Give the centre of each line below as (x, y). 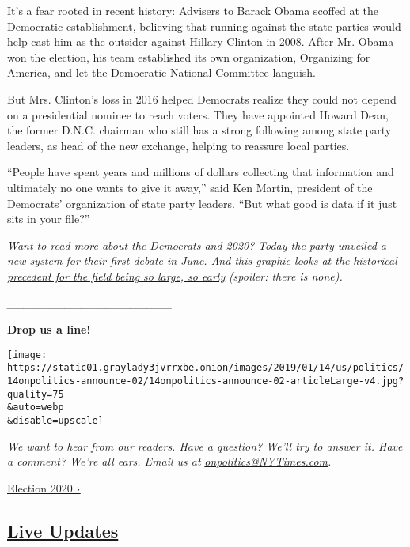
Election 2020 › (44, 487)
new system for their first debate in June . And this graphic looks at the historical (202, 260)
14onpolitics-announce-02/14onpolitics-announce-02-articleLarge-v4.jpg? (206, 381)
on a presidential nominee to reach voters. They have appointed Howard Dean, (198, 114)
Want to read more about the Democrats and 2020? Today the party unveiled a (197, 245)
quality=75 (36, 394)
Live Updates (63, 530)
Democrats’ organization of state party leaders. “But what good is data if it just (202, 203)
